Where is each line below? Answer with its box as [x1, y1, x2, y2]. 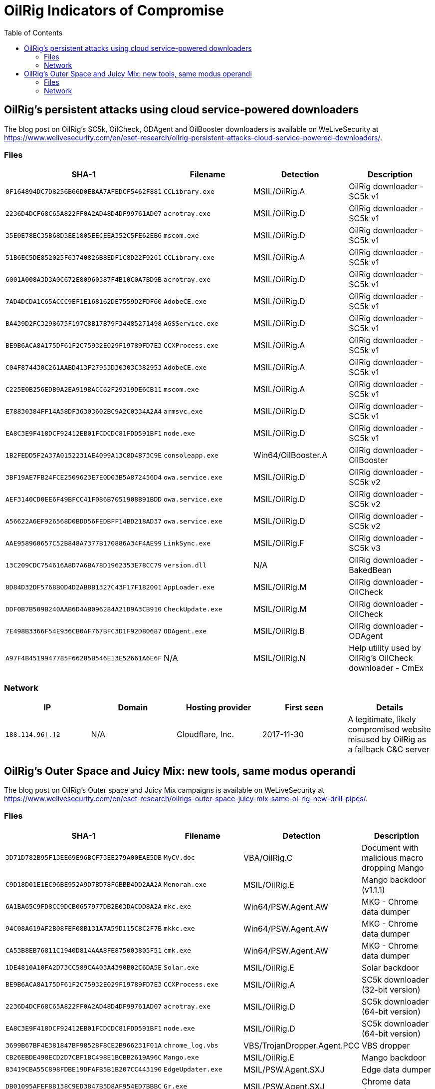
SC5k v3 [349, 543, 381, 553]
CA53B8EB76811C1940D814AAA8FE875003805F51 [5, 947, 162, 955]
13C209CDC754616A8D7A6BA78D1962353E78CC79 [5, 561, 162, 569]
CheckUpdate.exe [164, 605, 222, 613]
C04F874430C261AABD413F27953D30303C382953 [5, 363, 162, 371]
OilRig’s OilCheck [349, 653, 413, 663]
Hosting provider [186, 702, 251, 713]
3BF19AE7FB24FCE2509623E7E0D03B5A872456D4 [5, 473, 162, 481]
